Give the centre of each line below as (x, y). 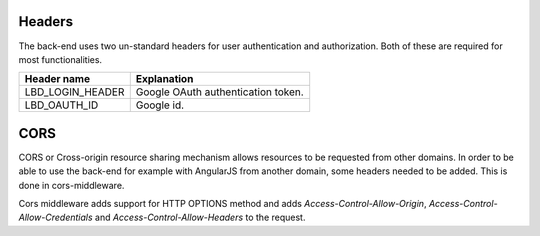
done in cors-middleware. (71, 185)
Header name (57, 79)
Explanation (164, 79)
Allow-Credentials (56, 217)
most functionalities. (60, 59)
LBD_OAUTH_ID (61, 105)
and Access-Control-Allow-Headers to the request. (200, 217)
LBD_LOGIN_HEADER (74, 92)
